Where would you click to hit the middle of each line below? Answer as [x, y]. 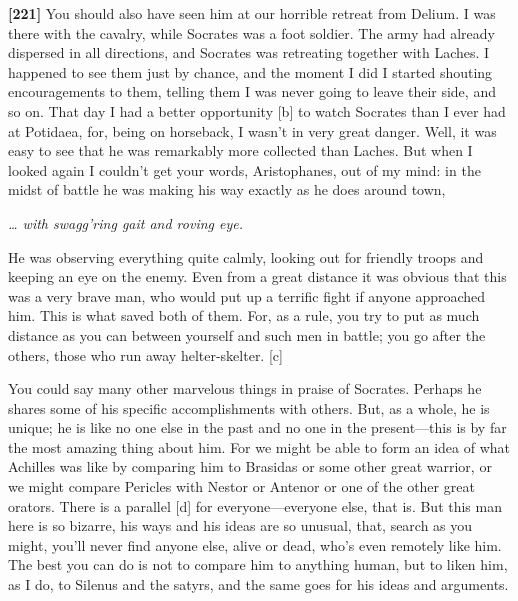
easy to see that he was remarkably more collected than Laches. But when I [240, 150]
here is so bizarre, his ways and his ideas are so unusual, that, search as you [240, 525]
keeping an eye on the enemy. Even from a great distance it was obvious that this [257, 276]
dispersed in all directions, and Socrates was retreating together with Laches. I [249, 52]
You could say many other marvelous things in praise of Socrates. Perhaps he [245, 388]
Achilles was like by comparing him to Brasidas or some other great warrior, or [250, 466]
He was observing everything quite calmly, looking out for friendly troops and [246, 256]
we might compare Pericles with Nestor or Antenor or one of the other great [241, 486]
